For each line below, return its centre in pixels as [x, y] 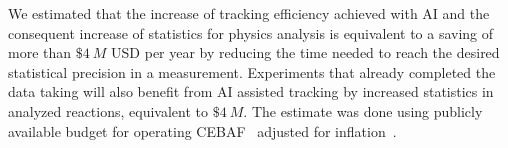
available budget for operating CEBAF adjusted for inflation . [202, 130]
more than [40, 52]
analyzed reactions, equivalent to [108, 110]
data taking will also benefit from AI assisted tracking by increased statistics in [251, 91]
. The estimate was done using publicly [363, 110]
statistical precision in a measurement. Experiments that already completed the [252, 71]
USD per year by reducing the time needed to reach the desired [305, 52]
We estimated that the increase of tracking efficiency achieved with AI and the [249, 13]
